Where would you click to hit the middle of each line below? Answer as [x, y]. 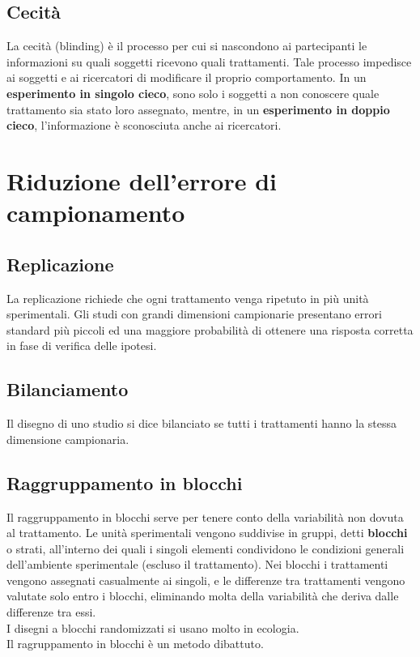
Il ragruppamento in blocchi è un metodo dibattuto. [135, 644]
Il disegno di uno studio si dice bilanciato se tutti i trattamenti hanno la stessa [202, 423]
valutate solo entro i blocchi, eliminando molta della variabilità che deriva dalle [203, 596]
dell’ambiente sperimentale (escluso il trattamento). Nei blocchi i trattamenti [197, 564]
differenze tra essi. [51, 612]
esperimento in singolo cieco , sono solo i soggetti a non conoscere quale [193, 93]
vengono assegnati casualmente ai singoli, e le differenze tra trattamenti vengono [206, 580]
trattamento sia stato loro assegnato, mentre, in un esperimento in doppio [198, 109]
